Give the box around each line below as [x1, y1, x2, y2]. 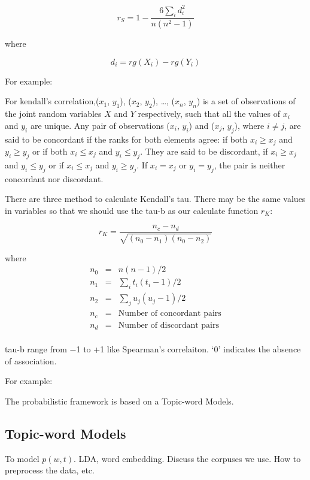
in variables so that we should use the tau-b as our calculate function [5, 204, 259, 216]
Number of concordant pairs [118, 309, 221, 318]
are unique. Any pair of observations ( [30, 119, 170, 131]
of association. [5, 354, 57, 367]
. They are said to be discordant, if [140, 145, 268, 157]
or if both [32, 145, 68, 157]
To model [5, 452, 39, 464]
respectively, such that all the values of [138, 107, 281, 120]
